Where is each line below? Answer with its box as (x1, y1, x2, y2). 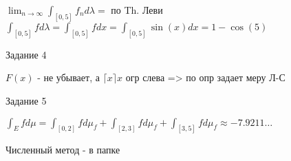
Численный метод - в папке (6, 142, 120, 157)
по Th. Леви (111, 3, 163, 17)
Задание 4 (6, 47, 47, 61)
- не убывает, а (37, 70, 100, 85)
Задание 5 (6, 93, 47, 107)
